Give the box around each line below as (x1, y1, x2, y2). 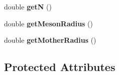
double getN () (4, 1, 52, 11)
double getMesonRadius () (4, 18, 93, 28)
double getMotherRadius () (4, 35, 96, 45)
